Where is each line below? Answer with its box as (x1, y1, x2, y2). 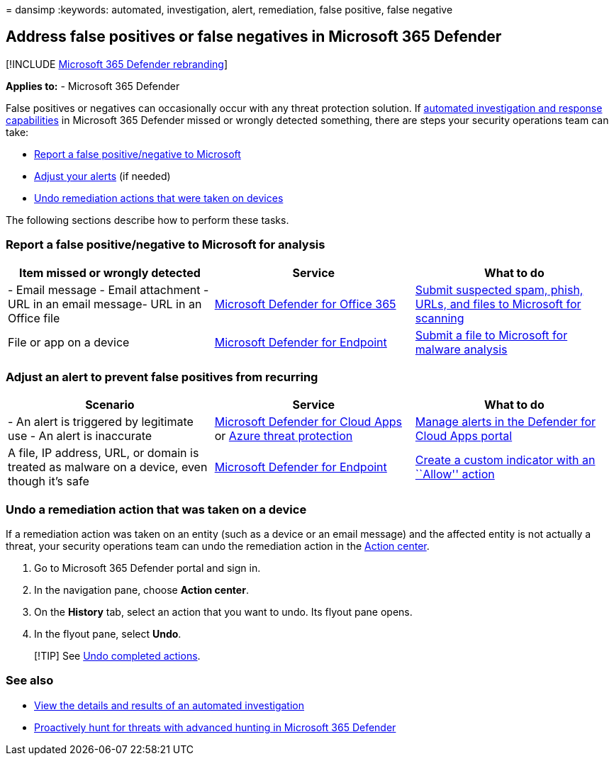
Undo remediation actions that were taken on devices (34, 191, 284, 204)
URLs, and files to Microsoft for (415, 296, 581, 311)
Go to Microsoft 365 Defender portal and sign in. (34, 562, 261, 575)
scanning (415, 310, 464, 325)
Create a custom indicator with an (415, 453, 596, 468)
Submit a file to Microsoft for (415, 327, 568, 342)
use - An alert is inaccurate (8, 429, 152, 444)
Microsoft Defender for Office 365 (214, 296, 396, 311)
